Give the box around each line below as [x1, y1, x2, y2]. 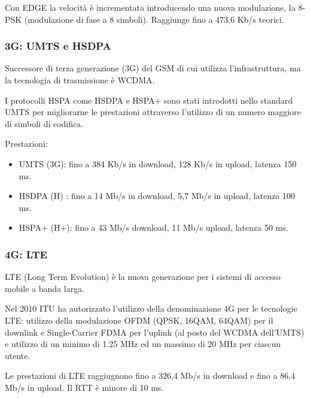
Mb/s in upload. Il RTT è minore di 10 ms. [5, 381, 164, 393]
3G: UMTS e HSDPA [5, 38, 111, 53]
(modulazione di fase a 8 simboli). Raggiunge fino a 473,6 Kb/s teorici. [24, 13, 284, 25]
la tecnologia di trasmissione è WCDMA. [5, 74, 155, 86]
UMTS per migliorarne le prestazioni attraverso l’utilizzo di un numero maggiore [5, 105, 301, 118]
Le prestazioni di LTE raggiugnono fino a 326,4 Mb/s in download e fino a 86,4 [5, 369, 296, 382]
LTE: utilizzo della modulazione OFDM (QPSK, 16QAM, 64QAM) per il [5, 313, 273, 326]
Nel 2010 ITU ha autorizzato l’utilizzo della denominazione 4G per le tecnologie [5, 302, 297, 315]
